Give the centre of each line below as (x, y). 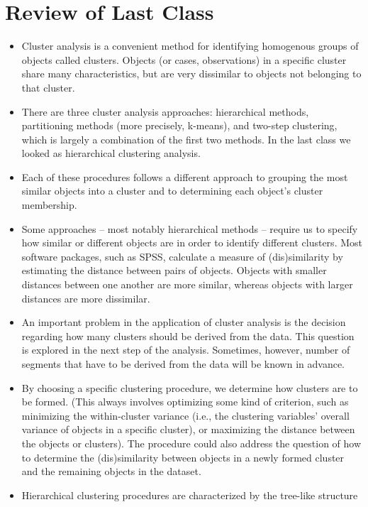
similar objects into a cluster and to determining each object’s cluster (172, 191)
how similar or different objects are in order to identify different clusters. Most (192, 242)
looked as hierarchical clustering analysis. (111, 153)
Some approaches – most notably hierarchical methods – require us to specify (190, 228)
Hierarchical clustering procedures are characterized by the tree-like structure (190, 495)
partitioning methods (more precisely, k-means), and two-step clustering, (179, 125)
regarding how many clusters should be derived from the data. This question (188, 336)
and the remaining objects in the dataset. (111, 471)
